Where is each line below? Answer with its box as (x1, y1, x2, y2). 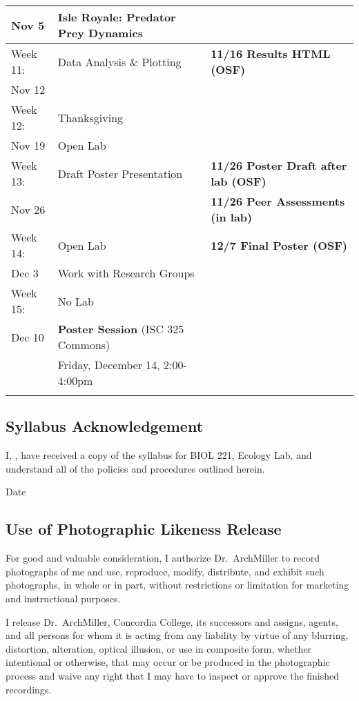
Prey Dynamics (57, 25, 143, 41)
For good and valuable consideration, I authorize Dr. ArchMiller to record (6, 551, 320, 565)
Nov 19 (11, 137, 46, 153)
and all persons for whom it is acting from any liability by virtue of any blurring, (6, 628, 349, 642)
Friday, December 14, (57, 357, 160, 373)
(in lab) (211, 209, 253, 225)
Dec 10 (11, 328, 44, 345)
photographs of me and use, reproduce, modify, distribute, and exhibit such (6, 564, 324, 578)
